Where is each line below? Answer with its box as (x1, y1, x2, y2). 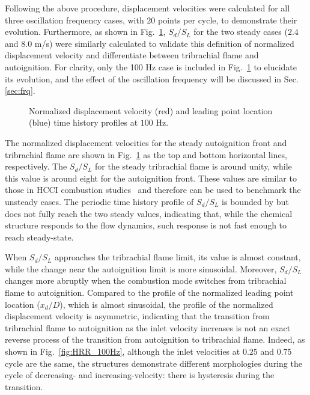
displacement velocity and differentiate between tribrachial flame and (5, 49, 259, 61)
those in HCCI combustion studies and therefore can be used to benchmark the (5, 183, 301, 196)
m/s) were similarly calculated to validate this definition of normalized (34, 37, 294, 49)
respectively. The (5, 160, 67, 173)
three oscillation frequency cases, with (5, 13, 144, 26)
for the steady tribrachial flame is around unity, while (95, 160, 292, 173)
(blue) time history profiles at (29, 116, 138, 129)
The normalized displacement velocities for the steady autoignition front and (5, 136, 287, 149)
